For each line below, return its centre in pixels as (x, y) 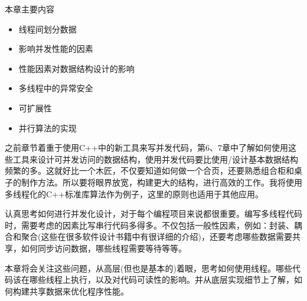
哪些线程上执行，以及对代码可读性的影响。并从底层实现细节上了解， (161, 279)
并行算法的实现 (48, 128)
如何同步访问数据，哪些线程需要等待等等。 (104, 248)
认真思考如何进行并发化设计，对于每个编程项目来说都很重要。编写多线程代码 (153, 214)
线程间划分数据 (48, 29)
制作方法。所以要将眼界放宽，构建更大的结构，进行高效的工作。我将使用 (161, 182)
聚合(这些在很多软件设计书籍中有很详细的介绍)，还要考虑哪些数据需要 (156, 236)
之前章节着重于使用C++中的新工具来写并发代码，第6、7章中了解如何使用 (146, 148)
